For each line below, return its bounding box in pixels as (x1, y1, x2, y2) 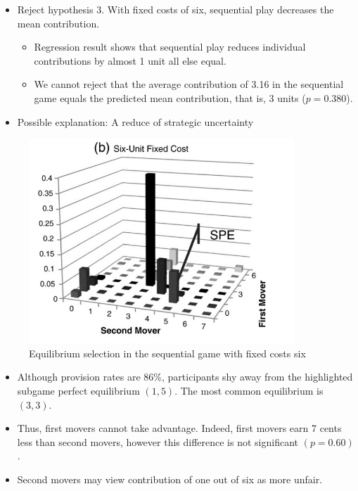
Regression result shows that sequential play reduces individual (34, 39, 306, 54)
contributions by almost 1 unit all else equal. (34, 53, 226, 68)
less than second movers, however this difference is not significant (17, 434, 299, 449)
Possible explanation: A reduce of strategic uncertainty (17, 114, 254, 129)
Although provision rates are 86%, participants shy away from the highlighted (17, 369, 353, 384)
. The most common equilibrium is (174, 383, 324, 398)
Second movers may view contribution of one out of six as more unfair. (17, 471, 323, 486)
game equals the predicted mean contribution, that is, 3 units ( (34, 90, 306, 105)
